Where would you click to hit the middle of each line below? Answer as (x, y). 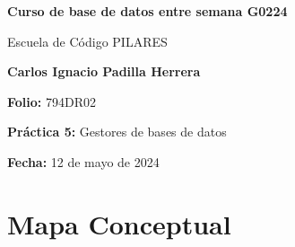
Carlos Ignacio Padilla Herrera (104, 71)
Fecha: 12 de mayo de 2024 (83, 161)
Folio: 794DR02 (52, 101)
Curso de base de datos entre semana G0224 (147, 11)
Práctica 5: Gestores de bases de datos (117, 132)
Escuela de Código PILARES (87, 41)
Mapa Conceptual (119, 223)
